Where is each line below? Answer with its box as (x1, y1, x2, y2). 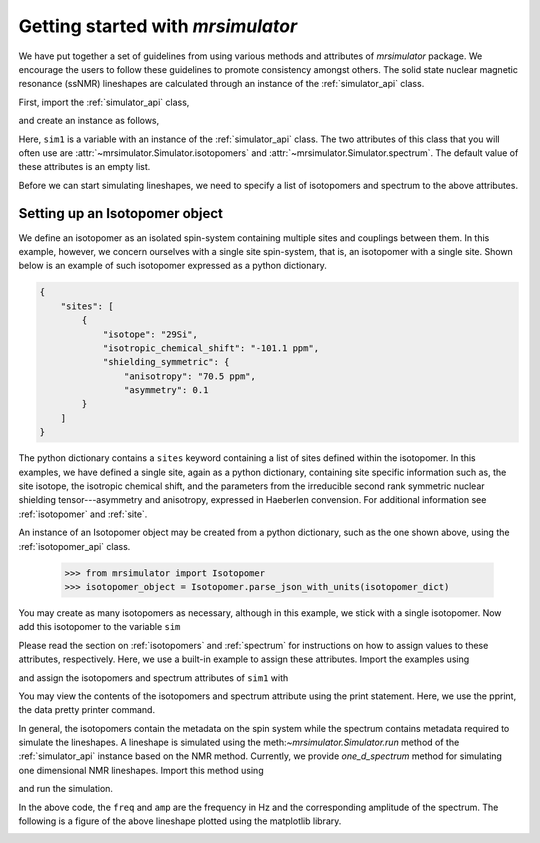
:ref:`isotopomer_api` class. (18, 540, 131, 552)
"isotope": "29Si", (102, 328, 199, 340)
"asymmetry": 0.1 (123, 385, 209, 396)
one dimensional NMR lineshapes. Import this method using (18, 764, 264, 776)
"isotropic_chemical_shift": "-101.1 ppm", (102, 342, 320, 354)
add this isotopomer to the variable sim (18, 621, 181, 633)
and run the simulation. (18, 783, 114, 795)
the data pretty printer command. (18, 704, 155, 716)
